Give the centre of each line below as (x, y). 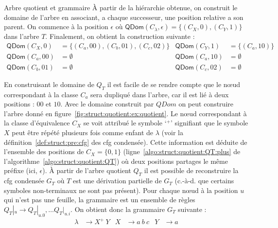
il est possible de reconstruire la (191, 170)
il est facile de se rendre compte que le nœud (174, 84)
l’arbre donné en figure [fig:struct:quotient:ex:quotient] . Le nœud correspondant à (125, 113)
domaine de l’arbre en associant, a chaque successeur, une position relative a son (124, 17)
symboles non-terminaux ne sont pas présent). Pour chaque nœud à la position (121, 190)
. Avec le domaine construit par (107, 104)
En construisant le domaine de (49, 84)
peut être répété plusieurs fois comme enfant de (83, 132)
